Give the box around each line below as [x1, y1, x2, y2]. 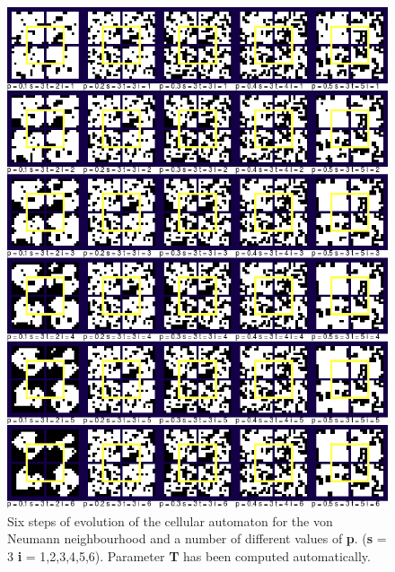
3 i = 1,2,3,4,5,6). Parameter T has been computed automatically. [7, 546, 371, 565]
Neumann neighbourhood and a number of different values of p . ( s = [7, 529, 387, 548]
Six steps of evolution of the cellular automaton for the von [7, 511, 333, 530]
